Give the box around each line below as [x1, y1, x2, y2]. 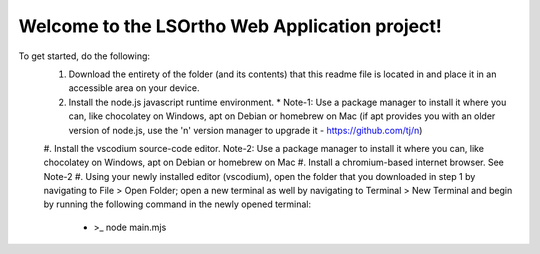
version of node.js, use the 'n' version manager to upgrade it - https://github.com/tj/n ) [68, 124, 423, 136]
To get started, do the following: [18, 50, 150, 62]
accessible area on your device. [68, 82, 200, 94]
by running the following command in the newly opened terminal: [43, 198, 312, 210]
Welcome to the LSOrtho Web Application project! [18, 15, 442, 37]
